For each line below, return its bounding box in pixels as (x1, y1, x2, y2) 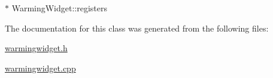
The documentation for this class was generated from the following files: (5, 21, 269, 34)
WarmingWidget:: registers (11, 2, 108, 14)
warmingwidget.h (5, 42, 68, 54)
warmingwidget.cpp (5, 61, 76, 74)
